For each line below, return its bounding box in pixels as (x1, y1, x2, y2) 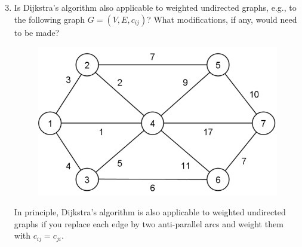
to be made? (14, 26, 60, 38)
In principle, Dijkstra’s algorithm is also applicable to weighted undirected (14, 206, 286, 218)
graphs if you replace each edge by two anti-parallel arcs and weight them (14, 217, 283, 230)
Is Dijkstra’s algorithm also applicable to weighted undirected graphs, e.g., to (14, 1, 297, 13)
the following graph (14, 13, 85, 25)
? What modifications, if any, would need (147, 13, 297, 25)
